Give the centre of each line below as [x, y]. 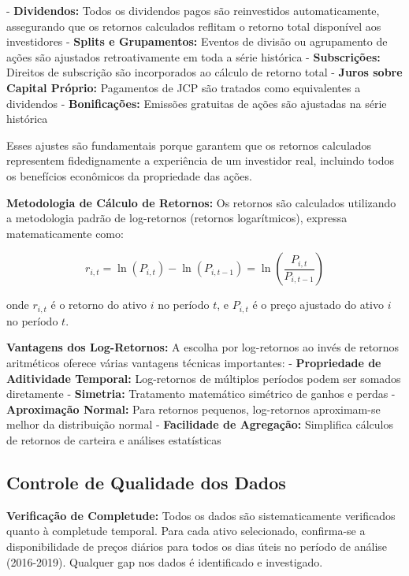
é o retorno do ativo [99, 305]
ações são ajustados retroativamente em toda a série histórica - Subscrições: [193, 56]
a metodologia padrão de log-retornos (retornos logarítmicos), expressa [177, 218]
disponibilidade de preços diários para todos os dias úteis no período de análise [197, 546]
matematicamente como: [65, 233]
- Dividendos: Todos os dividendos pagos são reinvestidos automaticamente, [193, 10]
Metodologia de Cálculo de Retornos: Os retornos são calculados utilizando [201, 202]
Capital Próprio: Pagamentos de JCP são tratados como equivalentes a [184, 87]
